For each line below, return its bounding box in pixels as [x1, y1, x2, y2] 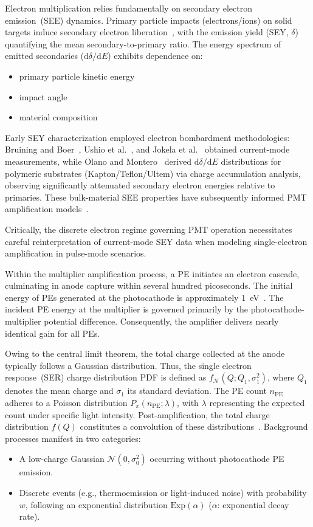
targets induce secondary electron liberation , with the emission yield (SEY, [5, 26, 289, 38]
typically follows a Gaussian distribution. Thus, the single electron [5, 359, 252, 371]
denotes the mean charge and [5, 384, 114, 397]
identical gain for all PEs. [5, 326, 100, 339]
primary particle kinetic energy [19, 69, 135, 82]
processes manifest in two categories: [5, 432, 141, 444]
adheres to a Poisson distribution [5, 396, 128, 409]
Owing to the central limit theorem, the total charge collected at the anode [5, 347, 285, 360]
